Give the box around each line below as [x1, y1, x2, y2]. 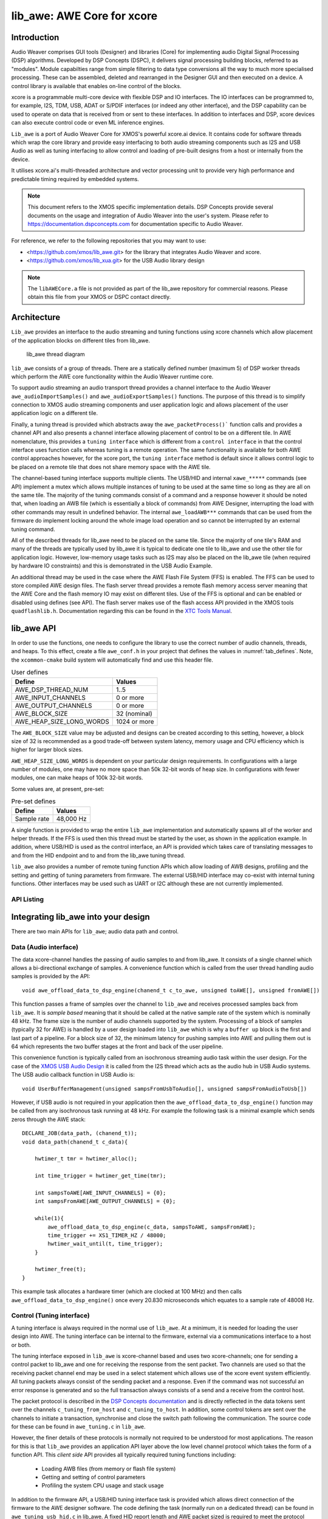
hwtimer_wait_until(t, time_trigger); [47, 1240, 163, 1247]
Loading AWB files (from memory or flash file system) [41, 1465, 176, 1472]
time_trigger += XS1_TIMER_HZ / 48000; [47, 1232, 166, 1239]
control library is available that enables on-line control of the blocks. [11, 82, 182, 89]
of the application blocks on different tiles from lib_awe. [11, 337, 150, 344]
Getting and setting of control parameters [41, 1473, 146, 1481]
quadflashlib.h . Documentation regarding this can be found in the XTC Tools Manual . [11, 608, 232, 615]
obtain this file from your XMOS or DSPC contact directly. [27, 293, 171, 301]
